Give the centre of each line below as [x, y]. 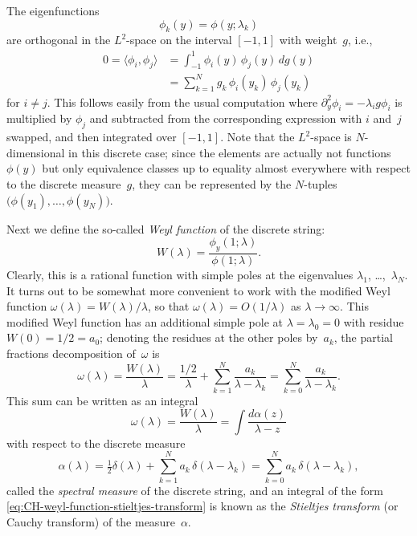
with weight [308, 40]
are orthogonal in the [59, 40]
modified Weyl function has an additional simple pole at [145, 321]
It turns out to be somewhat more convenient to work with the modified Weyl [198, 290]
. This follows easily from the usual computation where [182, 102]
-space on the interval [179, 40]
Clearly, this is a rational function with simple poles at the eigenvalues [180, 275]
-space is [331, 137]
